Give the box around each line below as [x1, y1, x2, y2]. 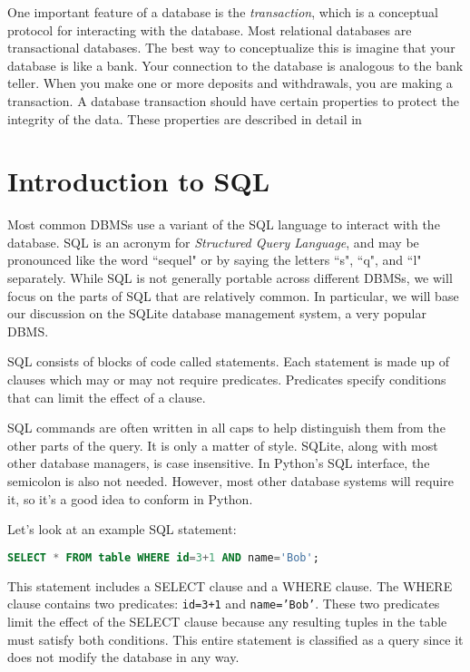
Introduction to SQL [7, 162, 270, 200]
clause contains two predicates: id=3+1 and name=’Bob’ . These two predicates [7, 594, 440, 613]
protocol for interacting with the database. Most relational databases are [7, 20, 412, 39]
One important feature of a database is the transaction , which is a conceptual [7, 3, 438, 21]
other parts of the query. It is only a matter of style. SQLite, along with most [7, 435, 438, 454]
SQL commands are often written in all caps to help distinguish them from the [7, 418, 446, 437]
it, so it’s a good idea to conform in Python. [7, 489, 253, 508]
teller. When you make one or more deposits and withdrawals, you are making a [7, 73, 453, 93]
